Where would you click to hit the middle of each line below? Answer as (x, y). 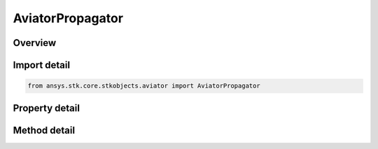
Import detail (41, 65)
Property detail (47, 108)
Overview (35, 43)
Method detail (44, 130)
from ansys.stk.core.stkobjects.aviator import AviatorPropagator (144, 86)
